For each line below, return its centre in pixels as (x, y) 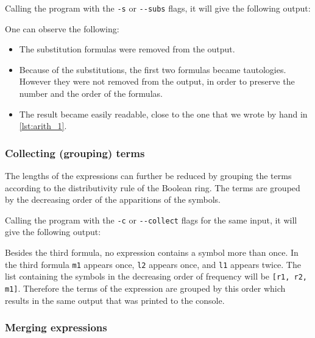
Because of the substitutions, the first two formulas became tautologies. (153, 69)
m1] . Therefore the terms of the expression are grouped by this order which (145, 288)
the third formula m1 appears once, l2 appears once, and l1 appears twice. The (153, 264)
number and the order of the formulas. (91, 93)
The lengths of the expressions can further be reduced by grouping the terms (148, 176)
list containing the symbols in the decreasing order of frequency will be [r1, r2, (156, 276)
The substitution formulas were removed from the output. (127, 49)
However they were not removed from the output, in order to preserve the (157, 81)
